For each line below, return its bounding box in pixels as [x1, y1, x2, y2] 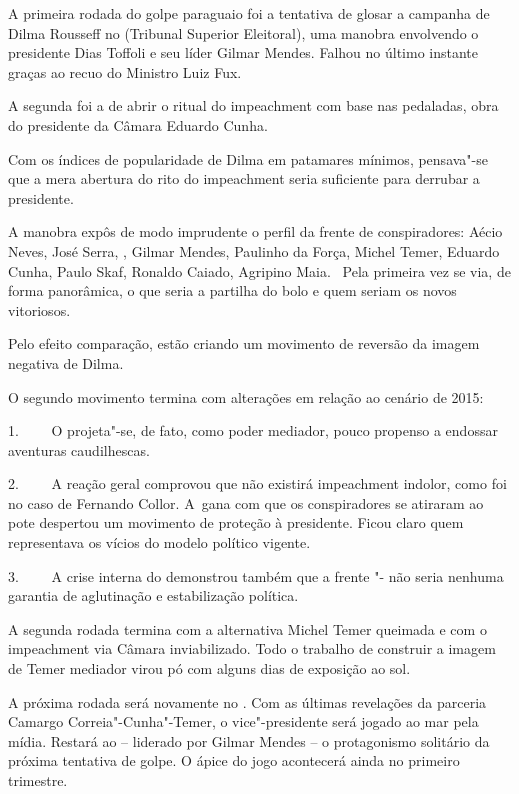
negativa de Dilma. [8, 352, 124, 373]
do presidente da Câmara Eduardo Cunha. [8, 114, 268, 135]
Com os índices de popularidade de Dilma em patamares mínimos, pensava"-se [8, 148, 488, 169]
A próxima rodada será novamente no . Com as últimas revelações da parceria [8, 691, 487, 712]
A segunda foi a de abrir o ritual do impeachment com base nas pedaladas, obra [8, 95, 499, 116]
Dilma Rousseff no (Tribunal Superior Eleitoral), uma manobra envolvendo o [8, 22, 479, 43]
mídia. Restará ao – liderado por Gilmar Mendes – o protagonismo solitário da [8, 730, 490, 751]
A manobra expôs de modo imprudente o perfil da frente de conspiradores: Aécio [8, 221, 503, 242]
